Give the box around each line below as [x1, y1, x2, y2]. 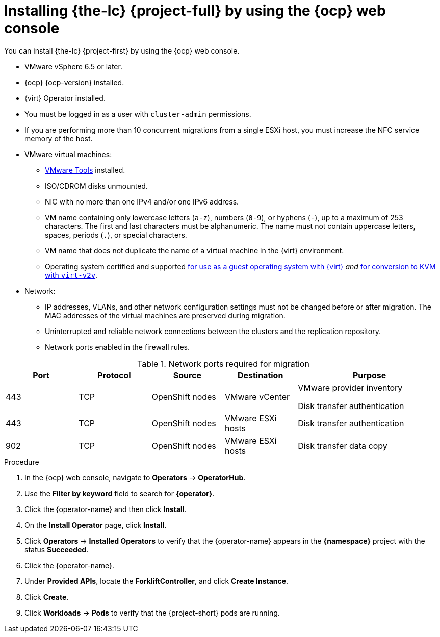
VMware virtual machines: [24, 149, 112, 159]
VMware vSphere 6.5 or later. [24, 62, 122, 71]
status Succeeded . [24, 545, 89, 554]
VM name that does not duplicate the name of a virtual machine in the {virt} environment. [45, 246, 344, 255]
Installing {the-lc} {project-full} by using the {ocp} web [4, 2, 386, 19]
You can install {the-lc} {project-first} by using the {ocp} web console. [4, 46, 240, 55]
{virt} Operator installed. [24, 93, 106, 103]
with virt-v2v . [45, 270, 98, 279]
